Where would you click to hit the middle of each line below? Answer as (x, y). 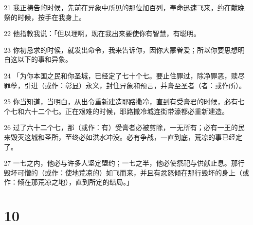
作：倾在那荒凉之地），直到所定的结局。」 (69, 182)
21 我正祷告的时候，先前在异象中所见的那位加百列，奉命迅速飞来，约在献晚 (124, 7)
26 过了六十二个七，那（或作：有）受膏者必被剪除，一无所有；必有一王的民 (124, 127)
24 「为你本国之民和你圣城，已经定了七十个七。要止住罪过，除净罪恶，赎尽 (124, 75)
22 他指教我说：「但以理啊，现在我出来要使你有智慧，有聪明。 (102, 33)
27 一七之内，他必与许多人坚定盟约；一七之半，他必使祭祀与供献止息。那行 (124, 163)
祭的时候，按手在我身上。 (45, 17)
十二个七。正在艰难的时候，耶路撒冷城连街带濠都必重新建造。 (130, 111)
